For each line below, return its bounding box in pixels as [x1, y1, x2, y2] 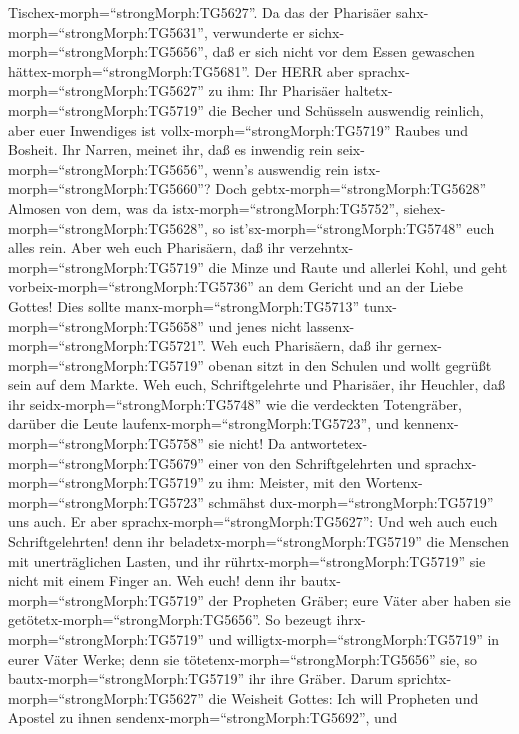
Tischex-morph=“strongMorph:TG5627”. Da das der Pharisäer [8, 2, 392, 22]
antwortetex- [290, 433, 368, 454]
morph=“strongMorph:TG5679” [8, 452, 204, 473]
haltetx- [344, 80, 393, 101]
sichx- [309, 21, 345, 42]
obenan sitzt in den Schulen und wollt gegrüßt [208, 354, 492, 375]
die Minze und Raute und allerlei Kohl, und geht [208, 256, 508, 277]
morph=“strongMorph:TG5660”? [8, 178, 211, 199]
